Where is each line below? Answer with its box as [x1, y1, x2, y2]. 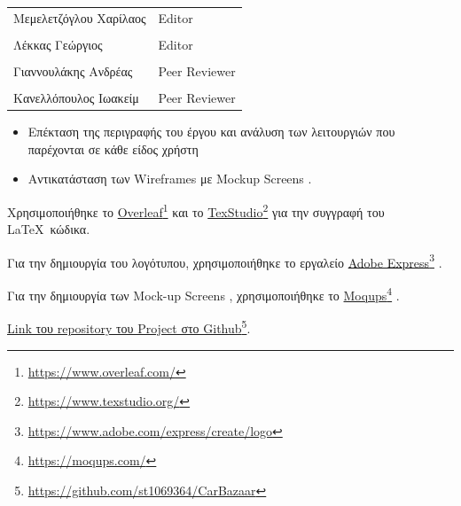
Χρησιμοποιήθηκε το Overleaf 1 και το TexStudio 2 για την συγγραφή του [7, 199, 385, 221]
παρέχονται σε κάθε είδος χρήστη [27, 139, 199, 158]
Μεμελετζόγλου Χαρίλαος [13, 8, 146, 27]
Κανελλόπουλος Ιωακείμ [13, 89, 139, 107]
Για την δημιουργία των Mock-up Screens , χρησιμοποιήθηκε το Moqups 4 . [7, 284, 400, 304]
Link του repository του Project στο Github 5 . [7, 316, 251, 337]
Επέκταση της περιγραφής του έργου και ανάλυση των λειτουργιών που [27, 122, 395, 141]
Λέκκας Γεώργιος [13, 35, 103, 53]
